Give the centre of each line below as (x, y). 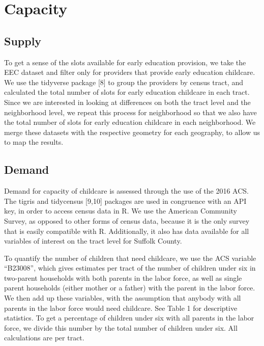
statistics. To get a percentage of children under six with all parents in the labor (129, 318)
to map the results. (34, 142)
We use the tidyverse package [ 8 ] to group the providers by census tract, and (124, 82)
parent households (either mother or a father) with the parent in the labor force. (130, 288)
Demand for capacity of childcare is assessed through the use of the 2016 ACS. (127, 191)
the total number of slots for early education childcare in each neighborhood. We (130, 122)
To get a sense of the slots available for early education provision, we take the (125, 62)
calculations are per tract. (44, 338)
